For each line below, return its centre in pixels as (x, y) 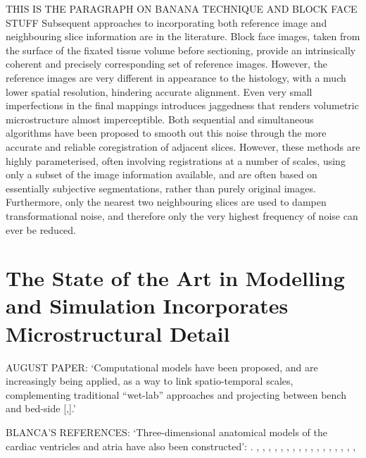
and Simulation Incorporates (147, 305)
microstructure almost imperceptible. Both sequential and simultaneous (160, 119)
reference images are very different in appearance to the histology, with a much (176, 77)
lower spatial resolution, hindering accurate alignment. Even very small (159, 91)
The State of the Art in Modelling (175, 278)
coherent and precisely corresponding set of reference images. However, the (167, 64)
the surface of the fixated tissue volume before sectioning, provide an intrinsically (181, 50)
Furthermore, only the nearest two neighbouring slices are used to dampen (166, 202)
